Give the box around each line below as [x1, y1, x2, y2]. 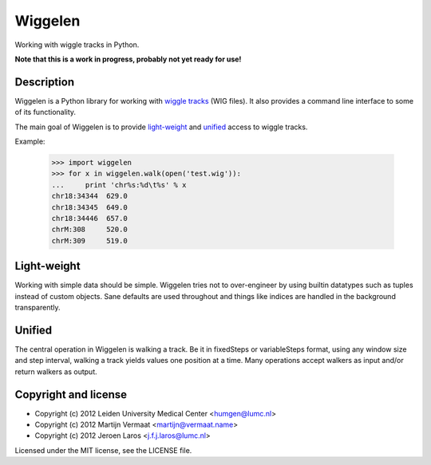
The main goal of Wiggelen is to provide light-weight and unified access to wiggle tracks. [14, 122, 308, 132]
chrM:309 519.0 [51, 236, 128, 245]
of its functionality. [14, 108, 76, 117]
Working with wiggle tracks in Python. [14, 40, 140, 49]
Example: [14, 136, 45, 147]
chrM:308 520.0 [51, 225, 128, 234]
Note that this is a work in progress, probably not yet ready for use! [14, 54, 242, 64]
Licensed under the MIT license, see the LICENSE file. [14, 445, 192, 455]
